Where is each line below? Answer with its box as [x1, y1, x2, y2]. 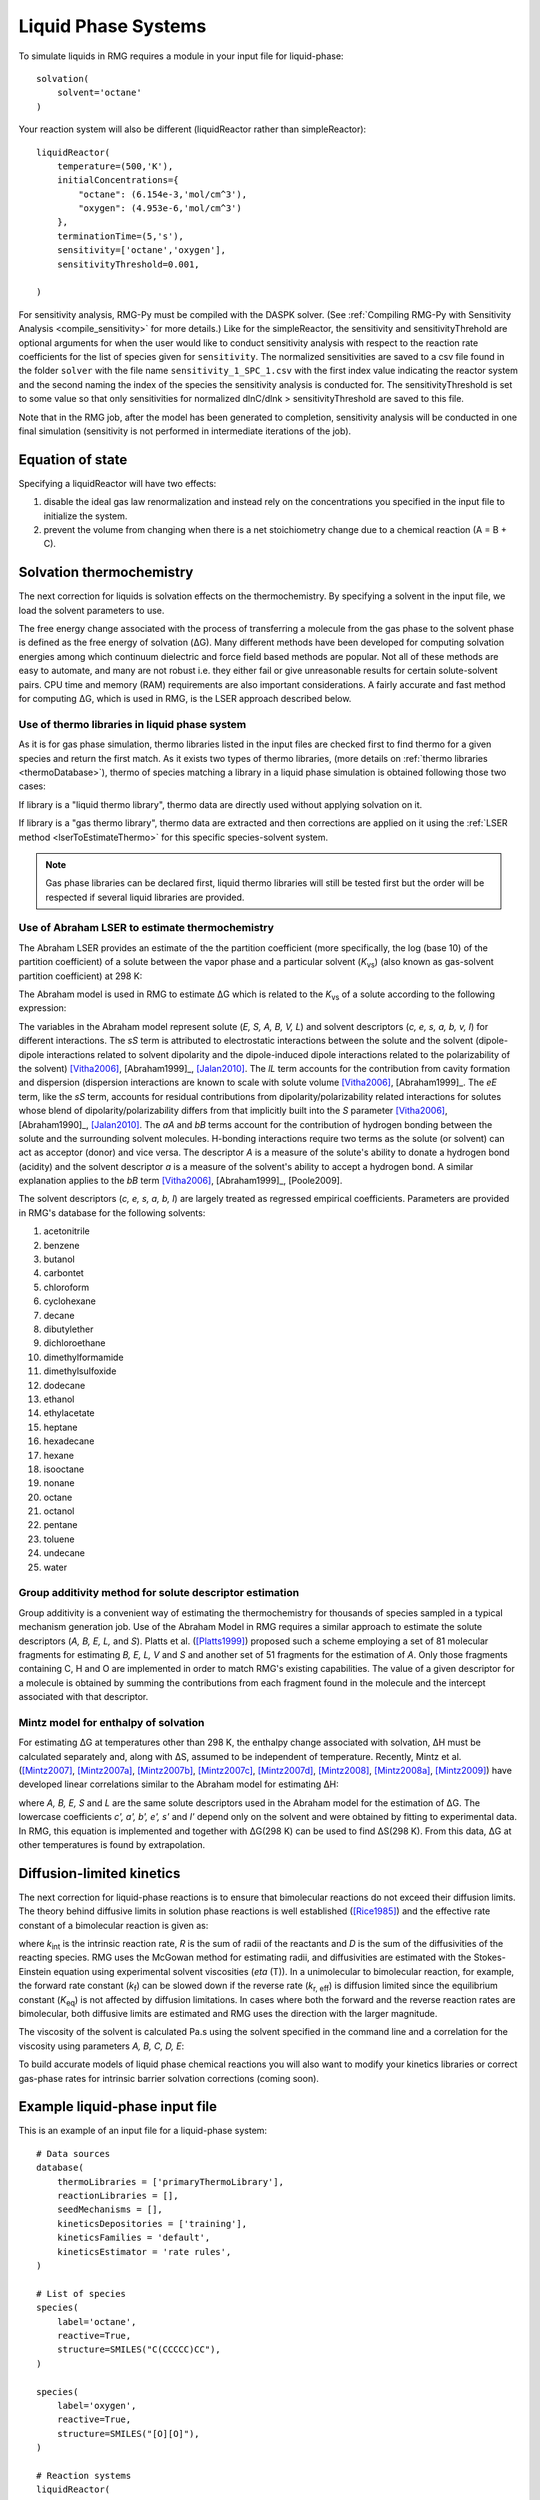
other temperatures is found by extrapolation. [18, 1838, 206, 1850]
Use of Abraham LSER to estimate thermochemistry [18, 921, 275, 935]
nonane [43, 1477, 75, 1489]
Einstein [18, 1965, 52, 1977]
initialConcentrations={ [56, 175, 179, 186]
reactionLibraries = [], [56, 2190, 179, 2202]
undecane [43, 1547, 85, 1559]
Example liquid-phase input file [18, 2098, 218, 2115]
